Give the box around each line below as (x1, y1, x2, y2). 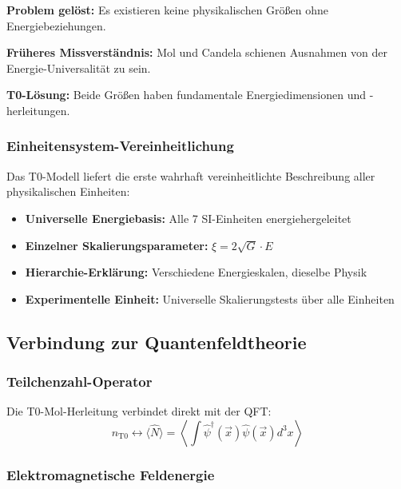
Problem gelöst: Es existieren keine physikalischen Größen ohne (6, 2, 329, 18)
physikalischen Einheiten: (6, 183, 130, 200)
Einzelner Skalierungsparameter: (25, 237, 208, 253)
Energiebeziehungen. (6, 17, 106, 34)
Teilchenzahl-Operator (6, 372, 153, 392)
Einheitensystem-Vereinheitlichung (6, 136, 234, 156)
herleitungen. (6, 101, 70, 118)
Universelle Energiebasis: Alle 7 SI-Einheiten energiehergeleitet (25, 209, 351, 226)
